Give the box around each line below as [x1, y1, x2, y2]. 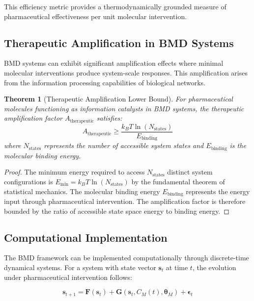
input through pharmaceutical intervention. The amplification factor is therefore [4, 196, 246, 206]
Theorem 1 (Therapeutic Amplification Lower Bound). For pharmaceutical [4, 94, 233, 104]
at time [166, 262, 188, 272]
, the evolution [192, 262, 236, 272]
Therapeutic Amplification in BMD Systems [4, 35, 234, 50]
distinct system [167, 167, 213, 177]
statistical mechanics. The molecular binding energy [4, 186, 160, 196]
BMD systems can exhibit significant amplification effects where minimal [4, 58, 224, 68]
